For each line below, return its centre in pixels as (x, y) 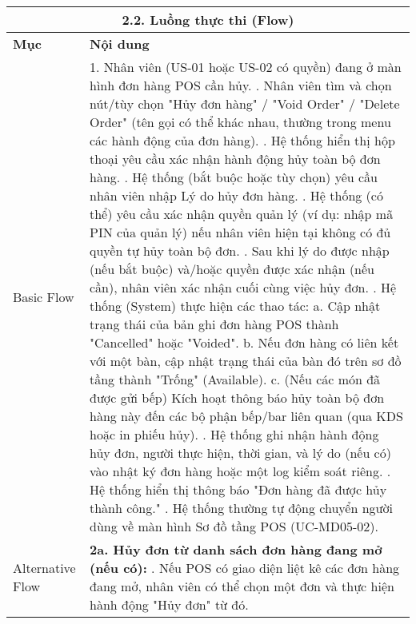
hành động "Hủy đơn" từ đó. (169, 604)
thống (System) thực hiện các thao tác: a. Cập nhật (235, 306)
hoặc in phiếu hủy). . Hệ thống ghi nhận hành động (234, 434)
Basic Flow (44, 296)
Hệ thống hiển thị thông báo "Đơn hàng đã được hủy (238, 489)
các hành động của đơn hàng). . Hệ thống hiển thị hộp (242, 140)
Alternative (44, 568)
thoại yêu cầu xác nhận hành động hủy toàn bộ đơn (235, 159)
